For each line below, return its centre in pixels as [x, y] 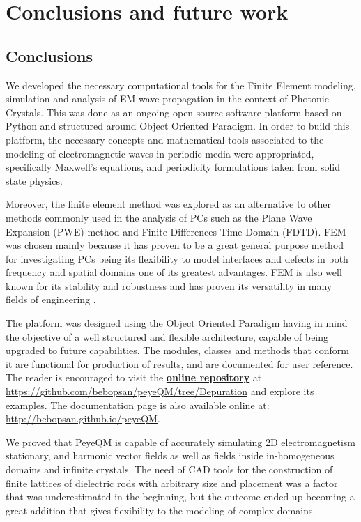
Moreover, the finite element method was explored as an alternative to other [168, 204]
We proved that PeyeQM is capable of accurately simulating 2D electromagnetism [180, 442]
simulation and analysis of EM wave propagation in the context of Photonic [167, 99]
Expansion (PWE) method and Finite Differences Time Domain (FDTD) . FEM [176, 231]
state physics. [34, 180]
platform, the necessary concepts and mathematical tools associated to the [165, 139]
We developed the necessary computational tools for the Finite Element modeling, [181, 85]
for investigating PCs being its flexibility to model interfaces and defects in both [177, 258]
